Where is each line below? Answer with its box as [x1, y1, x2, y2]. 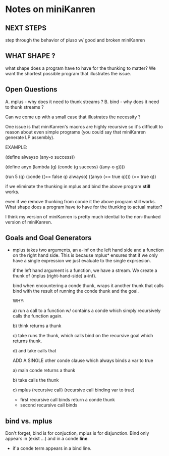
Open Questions [5, 85, 58, 94]
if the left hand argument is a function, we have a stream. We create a [12, 267, 157, 273]
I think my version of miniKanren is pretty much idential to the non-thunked [5, 213, 161, 219]
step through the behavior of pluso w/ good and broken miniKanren [5, 37, 145, 43]
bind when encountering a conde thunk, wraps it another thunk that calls [12, 283, 164, 289]
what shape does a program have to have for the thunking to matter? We [5, 65, 156, 71]
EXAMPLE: [5, 144, 28, 150]
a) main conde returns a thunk [12, 368, 76, 374]
